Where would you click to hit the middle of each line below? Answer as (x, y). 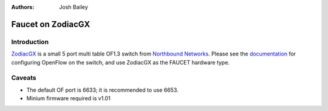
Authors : (23, 7)
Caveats (24, 78)
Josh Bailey (73, 7)
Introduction (30, 42)
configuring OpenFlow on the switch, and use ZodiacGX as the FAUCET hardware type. (121, 62)
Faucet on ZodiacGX (51, 24)
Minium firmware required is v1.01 (68, 98)
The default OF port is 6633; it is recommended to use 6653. (102, 90)
